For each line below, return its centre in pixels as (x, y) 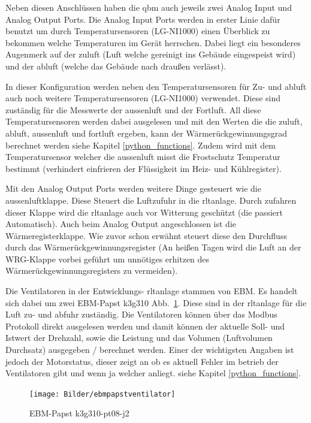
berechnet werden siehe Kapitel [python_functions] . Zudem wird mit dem (141, 145)
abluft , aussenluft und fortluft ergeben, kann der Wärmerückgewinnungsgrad (146, 133)
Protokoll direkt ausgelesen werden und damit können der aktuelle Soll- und (145, 326)
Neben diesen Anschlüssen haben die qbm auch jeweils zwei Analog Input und (149, 7)
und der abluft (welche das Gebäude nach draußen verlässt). (116, 66)
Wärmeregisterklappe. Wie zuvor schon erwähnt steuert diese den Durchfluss (146, 235)
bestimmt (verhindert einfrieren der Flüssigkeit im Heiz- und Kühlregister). (144, 168)
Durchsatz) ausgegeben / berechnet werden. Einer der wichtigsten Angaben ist (150, 350)
